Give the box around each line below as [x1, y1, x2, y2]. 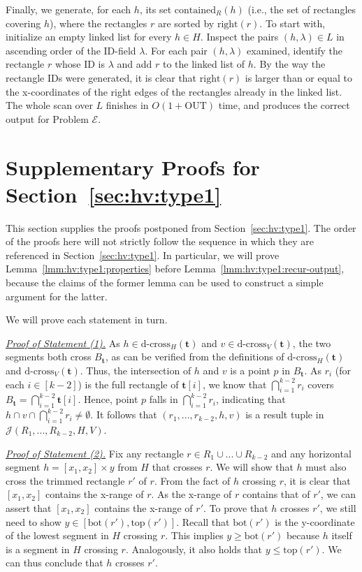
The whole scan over [6, 98, 93, 112]
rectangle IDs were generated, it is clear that [6, 70, 197, 85]
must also [305, 460, 347, 474]
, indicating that [216, 392, 286, 406]
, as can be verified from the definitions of [105, 349, 284, 364]
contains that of [242, 487, 310, 501]
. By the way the [253, 57, 326, 71]
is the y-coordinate [275, 514, 355, 529]
